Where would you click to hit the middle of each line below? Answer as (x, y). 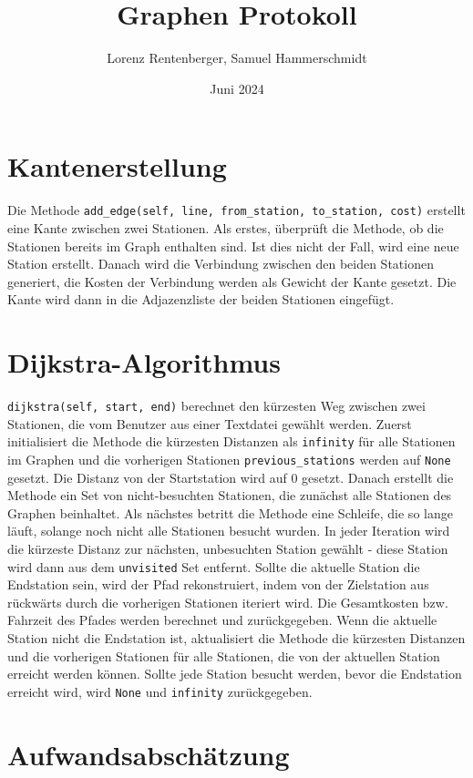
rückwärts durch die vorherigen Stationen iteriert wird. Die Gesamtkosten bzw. (228, 602)
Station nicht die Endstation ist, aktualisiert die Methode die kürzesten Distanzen (236, 637)
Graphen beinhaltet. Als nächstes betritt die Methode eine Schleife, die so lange (230, 512)
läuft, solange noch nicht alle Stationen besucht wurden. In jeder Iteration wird (229, 531)
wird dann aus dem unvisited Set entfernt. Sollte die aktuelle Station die (214, 566)
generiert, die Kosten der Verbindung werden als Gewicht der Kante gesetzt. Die (232, 281)
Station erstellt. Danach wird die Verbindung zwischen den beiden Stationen (221, 264)
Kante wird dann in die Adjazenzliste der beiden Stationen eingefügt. (201, 299)
